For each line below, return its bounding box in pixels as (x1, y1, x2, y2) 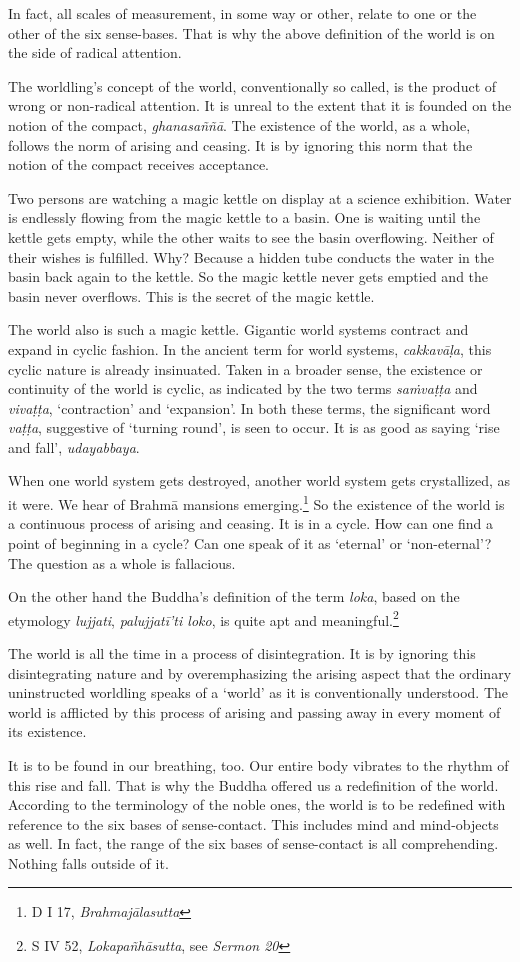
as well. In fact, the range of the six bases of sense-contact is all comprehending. (8, 833, 499, 854)
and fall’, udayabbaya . (8, 436, 140, 457)
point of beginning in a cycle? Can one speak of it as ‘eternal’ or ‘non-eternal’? (8, 532, 492, 553)
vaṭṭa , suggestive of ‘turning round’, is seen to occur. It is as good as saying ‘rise (8, 417, 500, 438)
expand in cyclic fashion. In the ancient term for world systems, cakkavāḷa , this (8, 338, 492, 359)
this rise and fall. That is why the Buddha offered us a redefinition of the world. (8, 774, 499, 795)
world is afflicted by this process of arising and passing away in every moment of (8, 701, 501, 722)
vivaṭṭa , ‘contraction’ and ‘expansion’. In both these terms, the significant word (8, 397, 491, 418)
